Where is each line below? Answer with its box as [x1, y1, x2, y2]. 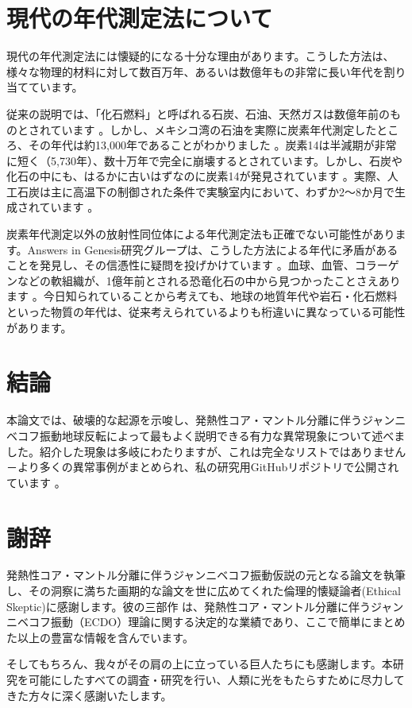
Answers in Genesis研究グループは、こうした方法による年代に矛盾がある [27, 241, 399, 257]
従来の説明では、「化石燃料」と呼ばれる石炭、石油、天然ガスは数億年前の [6, 105, 390, 122]
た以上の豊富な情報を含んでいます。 [6, 629, 194, 645]
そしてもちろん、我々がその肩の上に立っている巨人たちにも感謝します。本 [6, 656, 393, 672]
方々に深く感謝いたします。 [28, 687, 172, 703]
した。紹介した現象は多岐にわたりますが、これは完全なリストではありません [6, 443, 406, 459]
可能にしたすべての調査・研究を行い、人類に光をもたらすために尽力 [28, 671, 383, 687]
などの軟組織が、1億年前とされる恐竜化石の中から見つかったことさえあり [17, 272, 401, 288]
